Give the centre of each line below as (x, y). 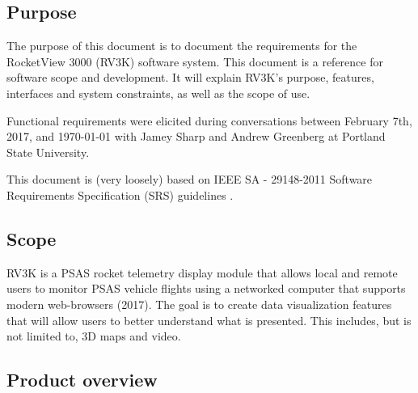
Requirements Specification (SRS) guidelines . (120, 194)
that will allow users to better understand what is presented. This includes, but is (209, 320)
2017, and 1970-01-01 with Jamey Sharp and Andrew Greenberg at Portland (196, 136)
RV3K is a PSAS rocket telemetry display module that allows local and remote (202, 272)
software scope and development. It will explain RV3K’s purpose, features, (190, 77)
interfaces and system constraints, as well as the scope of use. (158, 93)
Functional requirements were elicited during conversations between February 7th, (209, 120)
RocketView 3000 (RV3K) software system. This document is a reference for (195, 61)
